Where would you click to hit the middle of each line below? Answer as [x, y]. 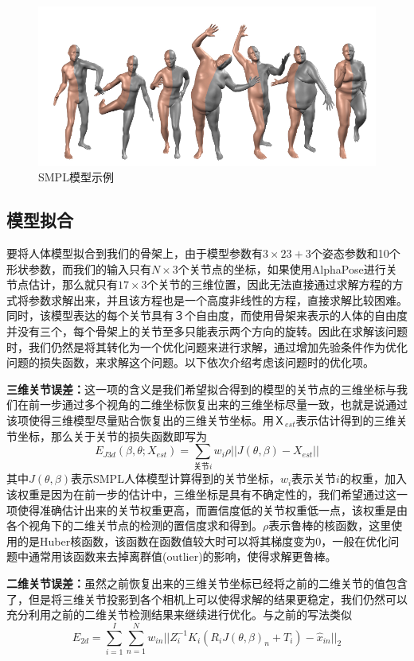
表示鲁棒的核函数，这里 [330, 525]
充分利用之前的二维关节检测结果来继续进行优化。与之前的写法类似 [179, 614]
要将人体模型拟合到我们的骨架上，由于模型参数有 [135, 253]
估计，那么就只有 [73, 284]
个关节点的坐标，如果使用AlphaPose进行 [282, 268]
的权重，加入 [373, 478]
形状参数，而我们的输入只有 [79, 268]
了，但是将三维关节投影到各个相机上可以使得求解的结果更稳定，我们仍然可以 [207, 599]
